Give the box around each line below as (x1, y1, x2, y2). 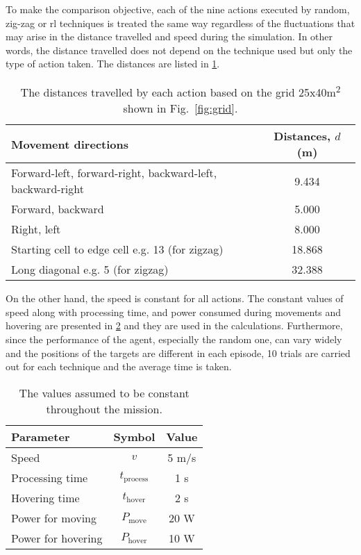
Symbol (113, 428, 156, 445)
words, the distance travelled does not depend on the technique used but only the (6, 42, 353, 57)
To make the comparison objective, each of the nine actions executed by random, (6, 2, 350, 16)
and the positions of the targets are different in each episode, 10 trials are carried (6, 345, 351, 360)
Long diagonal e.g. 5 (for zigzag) (11, 261, 169, 278)
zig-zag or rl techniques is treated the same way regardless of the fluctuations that (6, 15, 355, 30)
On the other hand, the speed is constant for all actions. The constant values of (6, 291, 344, 306)
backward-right (11, 181, 84, 197)
